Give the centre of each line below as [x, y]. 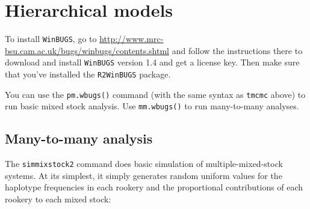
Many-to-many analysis [79, 138]
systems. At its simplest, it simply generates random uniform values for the [144, 175]
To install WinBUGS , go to [51, 39]
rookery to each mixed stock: [58, 199]
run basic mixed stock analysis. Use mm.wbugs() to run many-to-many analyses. [152, 106]
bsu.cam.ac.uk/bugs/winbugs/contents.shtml [87, 50]
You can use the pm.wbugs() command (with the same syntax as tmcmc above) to [155, 94]
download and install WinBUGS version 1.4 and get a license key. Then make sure [152, 62]
